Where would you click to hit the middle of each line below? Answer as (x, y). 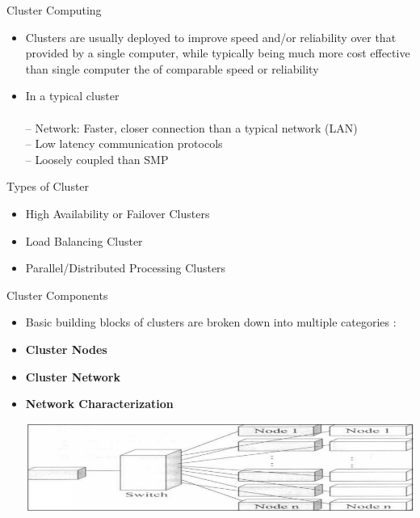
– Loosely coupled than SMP (97, 159)
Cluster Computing (54, 10)
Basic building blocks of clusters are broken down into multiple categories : (211, 322)
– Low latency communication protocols (124, 143)
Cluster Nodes (66, 349)
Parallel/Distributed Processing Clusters (126, 268)
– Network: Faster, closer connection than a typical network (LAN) (191, 127)
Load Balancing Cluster (84, 240)
